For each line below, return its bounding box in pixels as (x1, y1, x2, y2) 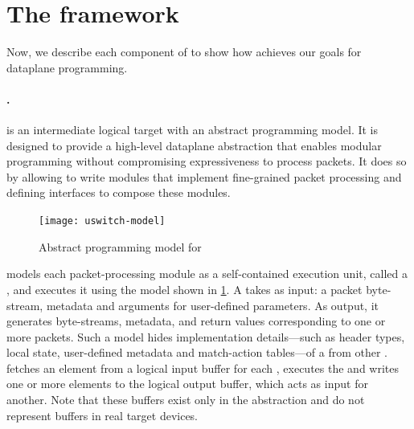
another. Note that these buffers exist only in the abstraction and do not (6, 391, 365, 408)
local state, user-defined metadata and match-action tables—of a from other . (6, 344, 387, 361)
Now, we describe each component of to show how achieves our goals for (6, 43, 362, 60)
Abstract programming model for (39, 238, 202, 255)
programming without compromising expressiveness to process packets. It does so (6, 153, 407, 170)
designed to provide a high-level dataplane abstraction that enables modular (6, 137, 382, 153)
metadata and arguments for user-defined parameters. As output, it (46, 296, 379, 313)
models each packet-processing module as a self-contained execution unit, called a (6, 265, 408, 282)
